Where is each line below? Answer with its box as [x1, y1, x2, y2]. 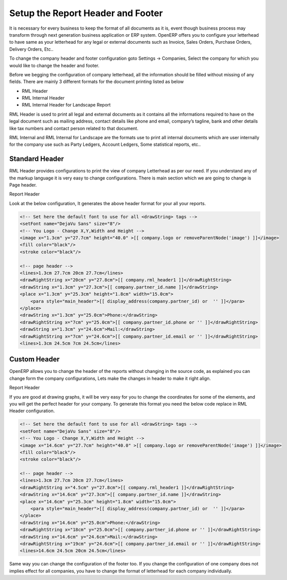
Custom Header [9, 355, 60, 364]
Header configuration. [9, 408, 55, 414]
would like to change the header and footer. [9, 62, 100, 68]
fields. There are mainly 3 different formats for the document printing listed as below [9, 78, 184, 85]
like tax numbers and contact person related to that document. [9, 125, 138, 131]
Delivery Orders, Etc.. [9, 46, 54, 52]
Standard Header [9, 155, 64, 163]
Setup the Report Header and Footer [9, 8, 163, 19]
